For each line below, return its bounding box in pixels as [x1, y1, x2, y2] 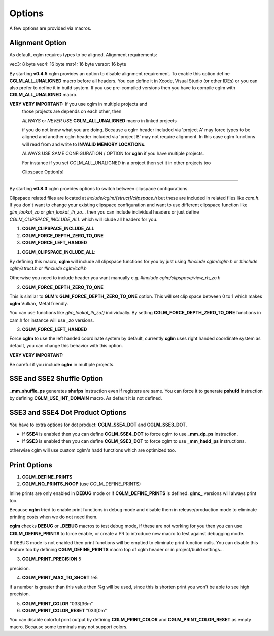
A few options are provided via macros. [9, 25, 91, 31]
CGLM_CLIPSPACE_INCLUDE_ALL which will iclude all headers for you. [9, 216, 158, 222]
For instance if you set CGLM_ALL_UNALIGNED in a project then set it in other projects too [22, 160, 211, 166]
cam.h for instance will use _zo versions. [9, 317, 94, 323]
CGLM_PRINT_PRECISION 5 [22, 556, 81, 562]
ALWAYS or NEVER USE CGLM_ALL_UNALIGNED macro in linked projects [22, 117, 177, 124]
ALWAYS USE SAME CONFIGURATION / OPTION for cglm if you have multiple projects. [22, 150, 204, 157]
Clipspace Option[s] [22, 169, 64, 175]
